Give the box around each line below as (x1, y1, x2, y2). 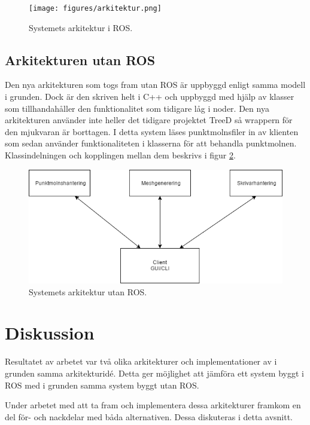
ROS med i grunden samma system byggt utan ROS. (5, 378, 199, 391)
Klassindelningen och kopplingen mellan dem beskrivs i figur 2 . (5, 149, 236, 161)
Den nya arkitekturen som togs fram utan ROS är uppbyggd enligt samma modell (5, 78, 306, 91)
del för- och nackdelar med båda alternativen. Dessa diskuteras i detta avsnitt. (5, 410, 293, 423)
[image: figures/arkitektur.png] (29, 4, 162, 13)
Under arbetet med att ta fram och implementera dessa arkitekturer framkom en (5, 399, 301, 411)
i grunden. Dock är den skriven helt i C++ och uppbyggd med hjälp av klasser (5, 90, 294, 103)
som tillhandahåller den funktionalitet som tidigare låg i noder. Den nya (5, 102, 269, 114)
